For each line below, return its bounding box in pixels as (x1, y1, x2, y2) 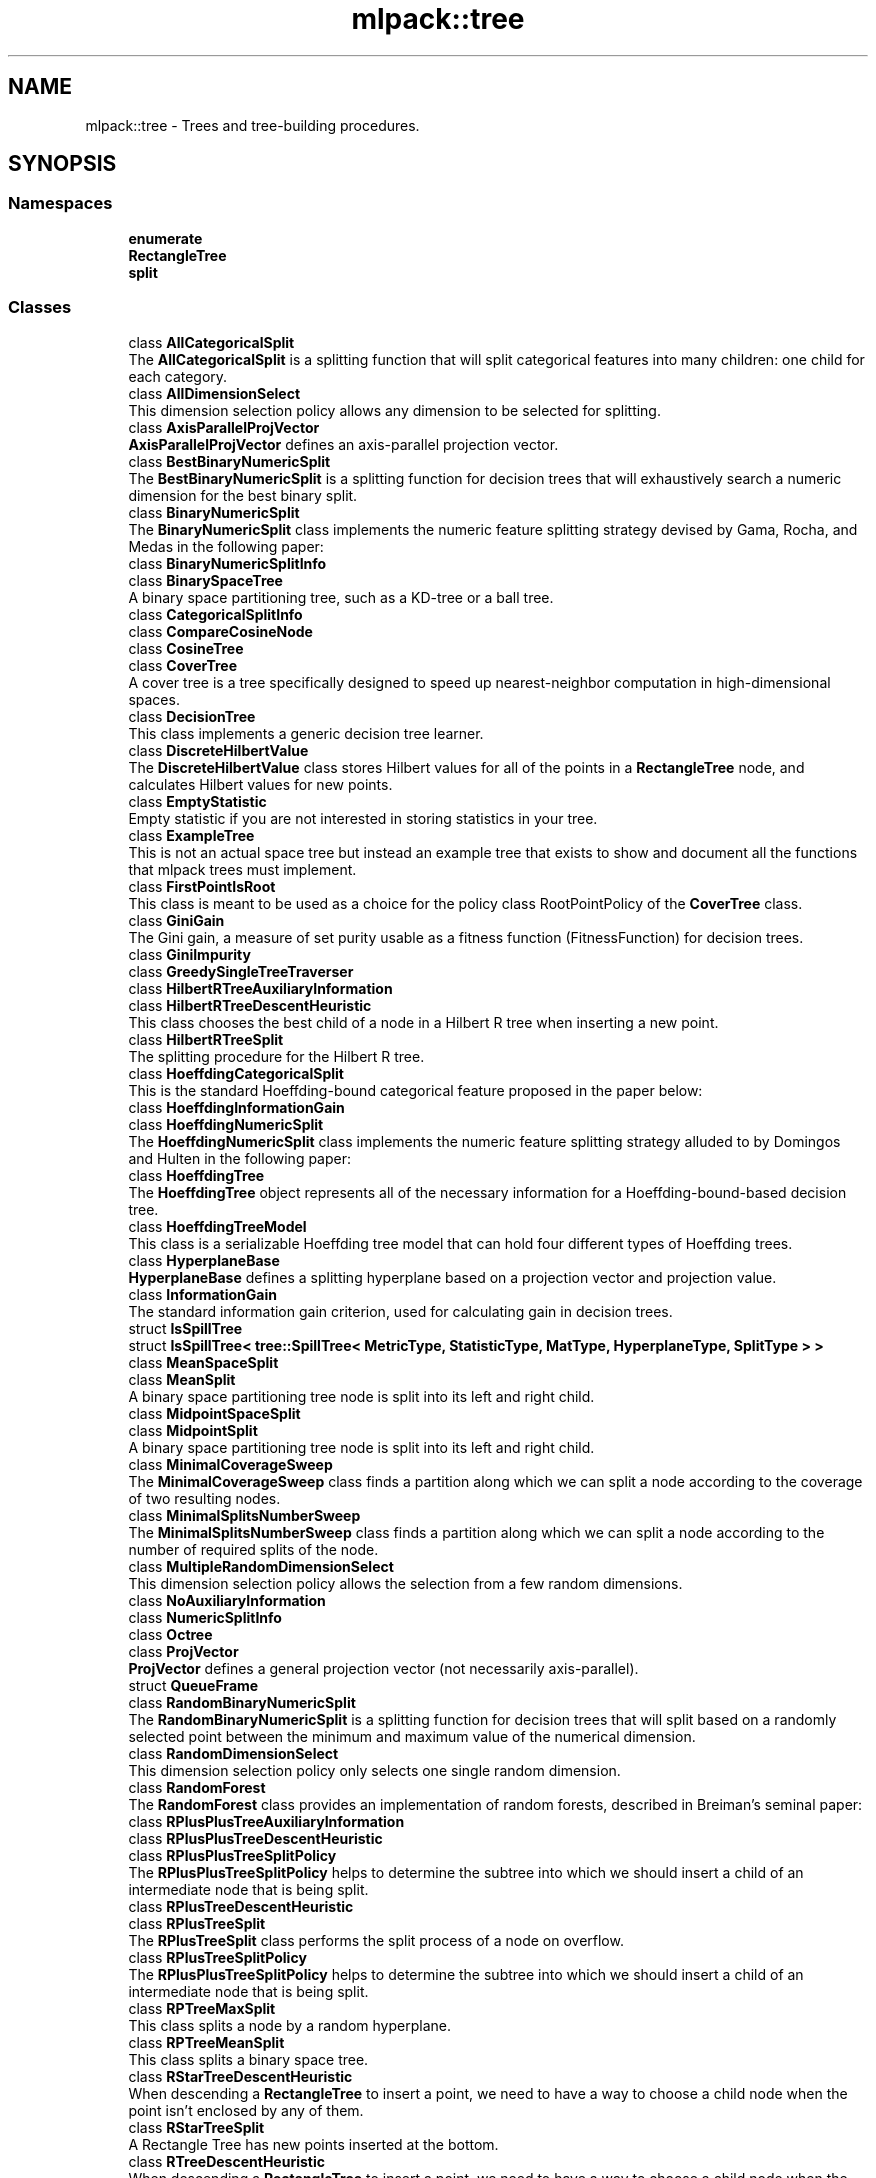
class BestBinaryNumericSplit (128, 452, 331, 470)
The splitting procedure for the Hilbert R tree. (128, 1047, 425, 1065)
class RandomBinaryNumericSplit (128, 1693, 356, 1711)
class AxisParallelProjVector (128, 418, 320, 436)
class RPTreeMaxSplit (128, 1999, 276, 2017)
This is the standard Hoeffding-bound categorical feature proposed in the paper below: (128, 1081, 703, 1099)
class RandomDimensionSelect (128, 1744, 339, 1762)
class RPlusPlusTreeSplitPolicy (128, 1846, 337, 1864)
